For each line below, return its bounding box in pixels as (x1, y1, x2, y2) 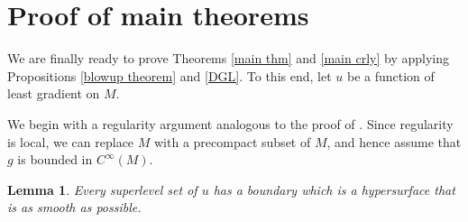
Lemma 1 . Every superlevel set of (7, 180, 197, 199)
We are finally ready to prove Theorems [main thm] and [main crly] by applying (7, 49, 449, 68)
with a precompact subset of (154, 132, 311, 151)
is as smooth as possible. (7, 198, 142, 217)
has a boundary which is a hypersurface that (213, 180, 455, 199)
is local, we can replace (7, 132, 134, 151)
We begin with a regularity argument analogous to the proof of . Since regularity (7, 114, 454, 133)
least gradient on (7, 84, 100, 103)
